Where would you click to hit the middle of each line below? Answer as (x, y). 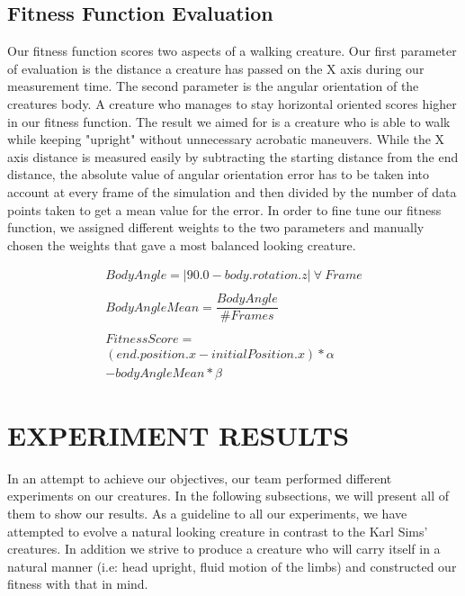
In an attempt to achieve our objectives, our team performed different (200, 478)
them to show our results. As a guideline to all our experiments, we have (207, 513)
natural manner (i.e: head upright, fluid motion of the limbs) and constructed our (232, 566)
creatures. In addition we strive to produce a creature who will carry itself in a (224, 549)
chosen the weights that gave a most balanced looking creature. (182, 244)
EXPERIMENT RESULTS (179, 434)
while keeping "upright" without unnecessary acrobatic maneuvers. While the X (226, 139)
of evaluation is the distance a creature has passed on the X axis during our (216, 68)
